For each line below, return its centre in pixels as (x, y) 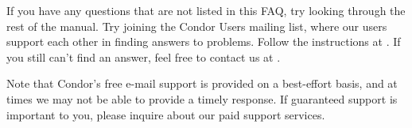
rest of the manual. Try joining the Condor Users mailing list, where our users (197, 26)
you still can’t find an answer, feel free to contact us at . (144, 56)
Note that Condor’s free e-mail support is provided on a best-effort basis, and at (202, 83)
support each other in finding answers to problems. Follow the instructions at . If (204, 41)
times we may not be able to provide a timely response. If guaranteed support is (202, 98)
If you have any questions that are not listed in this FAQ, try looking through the (206, 10)
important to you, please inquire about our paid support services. (166, 114)
